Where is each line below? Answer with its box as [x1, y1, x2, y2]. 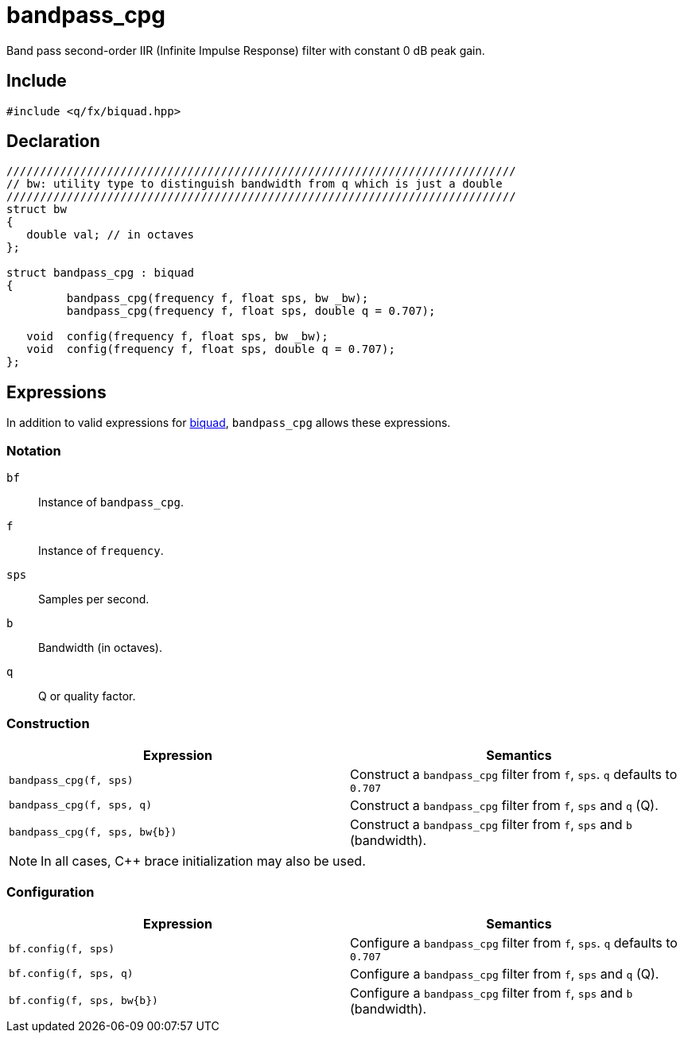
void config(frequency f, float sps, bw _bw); [26, 330, 328, 343]
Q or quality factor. [38, 689, 136, 704]
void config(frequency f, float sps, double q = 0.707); [26, 343, 395, 356]
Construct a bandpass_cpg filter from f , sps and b [350, 816, 632, 832]
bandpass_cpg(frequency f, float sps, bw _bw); [66, 292, 369, 305]
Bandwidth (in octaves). [38, 641, 162, 655]
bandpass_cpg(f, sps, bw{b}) [9, 826, 177, 839]
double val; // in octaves [26, 228, 195, 242]
